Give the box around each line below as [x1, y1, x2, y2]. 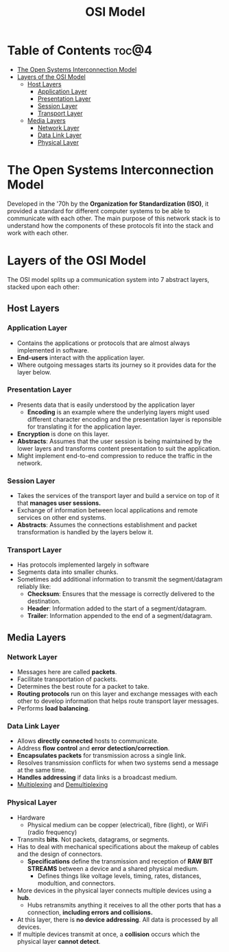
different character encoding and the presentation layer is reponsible [27, 415, 222, 423]
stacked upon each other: [7, 283, 80, 291]
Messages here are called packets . [16, 668, 117, 676]
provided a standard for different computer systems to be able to [7, 206, 191, 215]
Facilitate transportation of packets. [16, 675, 118, 683]
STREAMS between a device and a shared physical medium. [27, 864, 199, 872]
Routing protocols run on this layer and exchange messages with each [16, 690, 218, 698]
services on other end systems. [16, 514, 106, 522]
